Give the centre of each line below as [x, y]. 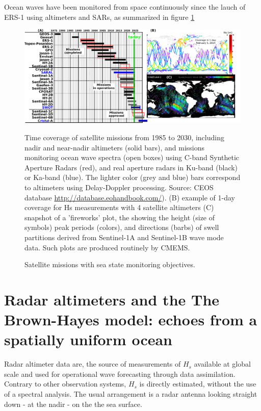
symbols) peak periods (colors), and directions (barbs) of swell [122, 227]
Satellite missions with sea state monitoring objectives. [110, 264]
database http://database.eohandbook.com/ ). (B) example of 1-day [130, 197]
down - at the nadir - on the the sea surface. [73, 404]
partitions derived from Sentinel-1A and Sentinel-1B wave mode [124, 237]
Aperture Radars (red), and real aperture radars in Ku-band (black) [131, 167]
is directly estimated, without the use [198, 384]
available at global [222, 364]
